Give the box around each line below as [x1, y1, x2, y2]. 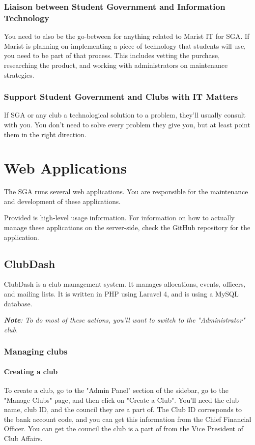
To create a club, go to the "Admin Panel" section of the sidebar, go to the [4, 385, 228, 395]
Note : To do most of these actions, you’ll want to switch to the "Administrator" [4, 315, 245, 325]
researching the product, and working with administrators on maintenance [4, 59, 228, 70]
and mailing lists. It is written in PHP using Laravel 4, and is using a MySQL [4, 289, 239, 298]
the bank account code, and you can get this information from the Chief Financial [4, 414, 252, 424]
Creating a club [4, 366, 58, 376]
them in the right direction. [4, 129, 86, 139]
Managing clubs [4, 345, 68, 357]
